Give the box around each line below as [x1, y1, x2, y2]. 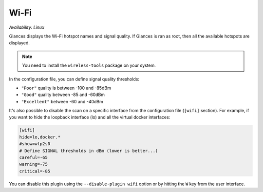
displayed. [9, 40, 30, 46]
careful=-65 [19, 155, 48, 160]
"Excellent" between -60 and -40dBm [21, 98, 103, 104]
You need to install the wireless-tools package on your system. [22, 62, 156, 68]
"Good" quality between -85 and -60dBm [21, 92, 105, 97]
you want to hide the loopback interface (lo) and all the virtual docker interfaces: [9, 115, 170, 120]
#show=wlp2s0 [19, 141, 51, 147]
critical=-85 [19, 168, 51, 174]
